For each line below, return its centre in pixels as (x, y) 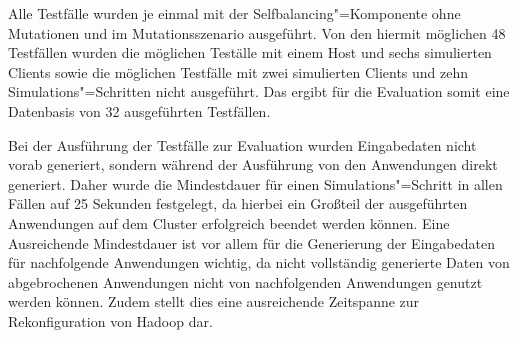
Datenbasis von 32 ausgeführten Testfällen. (139, 110)
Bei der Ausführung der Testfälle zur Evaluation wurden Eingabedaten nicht (242, 144)
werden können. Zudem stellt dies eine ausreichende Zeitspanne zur (214, 301)
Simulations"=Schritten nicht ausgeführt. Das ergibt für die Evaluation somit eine (259, 91)
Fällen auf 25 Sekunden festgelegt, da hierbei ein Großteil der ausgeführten (238, 203)
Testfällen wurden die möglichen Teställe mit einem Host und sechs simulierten (250, 52)
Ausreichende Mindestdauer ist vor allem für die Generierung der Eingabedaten (251, 242)
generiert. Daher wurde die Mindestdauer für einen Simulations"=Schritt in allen (255, 183)
